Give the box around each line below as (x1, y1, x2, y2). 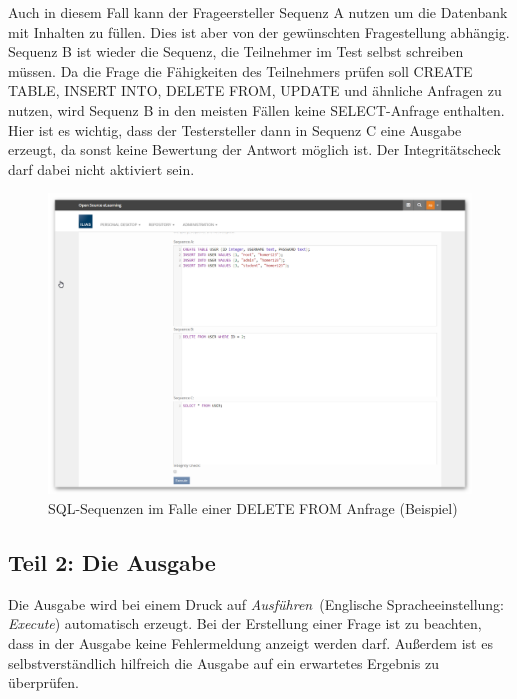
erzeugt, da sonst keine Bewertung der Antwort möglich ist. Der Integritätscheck (8, 139, 501, 160)
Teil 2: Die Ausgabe (8, 546, 216, 577)
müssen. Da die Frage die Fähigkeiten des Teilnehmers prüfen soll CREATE (8, 60, 473, 81)
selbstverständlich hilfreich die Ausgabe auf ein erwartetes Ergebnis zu (8, 652, 439, 673)
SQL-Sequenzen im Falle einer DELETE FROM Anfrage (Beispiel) (48, 497, 458, 518)
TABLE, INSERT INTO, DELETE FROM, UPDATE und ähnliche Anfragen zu (8, 80, 502, 101)
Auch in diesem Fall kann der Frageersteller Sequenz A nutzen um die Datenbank (8, 2, 508, 22)
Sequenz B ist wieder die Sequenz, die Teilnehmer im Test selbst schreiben (8, 41, 464, 62)
